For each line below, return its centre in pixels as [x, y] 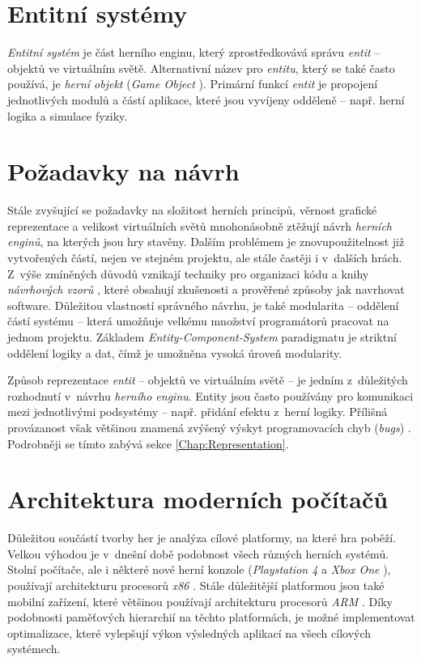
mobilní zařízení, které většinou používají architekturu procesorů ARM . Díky [200, 601]
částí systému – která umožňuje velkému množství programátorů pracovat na [198, 321]
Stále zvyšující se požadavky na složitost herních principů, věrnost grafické [192, 210]
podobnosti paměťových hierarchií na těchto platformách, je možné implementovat [211, 617]
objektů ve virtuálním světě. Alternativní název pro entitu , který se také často [201, 68]
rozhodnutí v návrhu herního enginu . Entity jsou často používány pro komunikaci [210, 395]
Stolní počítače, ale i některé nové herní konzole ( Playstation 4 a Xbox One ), [199, 569]
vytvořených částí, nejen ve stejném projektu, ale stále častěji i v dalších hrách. [205, 257]
